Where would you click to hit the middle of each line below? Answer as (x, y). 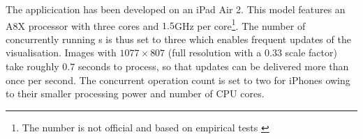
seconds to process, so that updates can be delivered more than (213, 66)
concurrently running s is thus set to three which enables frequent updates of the (178, 39)
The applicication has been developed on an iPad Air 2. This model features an (176, 9)
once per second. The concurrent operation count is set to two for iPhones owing (178, 80)
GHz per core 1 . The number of (240, 24)
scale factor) (311, 52)
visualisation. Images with (61, 52)
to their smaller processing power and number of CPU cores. (135, 93)
